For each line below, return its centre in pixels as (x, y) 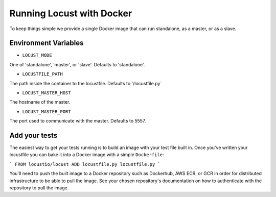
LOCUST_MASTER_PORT (47, 112)
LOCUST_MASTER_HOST (47, 93)
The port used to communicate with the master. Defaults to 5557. (78, 121)
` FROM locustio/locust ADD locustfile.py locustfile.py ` (85, 164)
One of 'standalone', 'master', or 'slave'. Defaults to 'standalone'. (77, 64)
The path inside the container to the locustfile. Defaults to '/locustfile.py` (86, 83)
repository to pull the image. (39, 188)
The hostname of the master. (40, 102)
